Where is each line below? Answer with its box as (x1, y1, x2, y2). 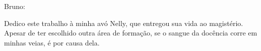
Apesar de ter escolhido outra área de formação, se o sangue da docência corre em (4, 27, 257, 38)
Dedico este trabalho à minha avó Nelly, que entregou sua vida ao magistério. (4, 17, 243, 28)
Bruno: (4, 1, 25, 11)
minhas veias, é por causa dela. (4, 37, 100, 47)
